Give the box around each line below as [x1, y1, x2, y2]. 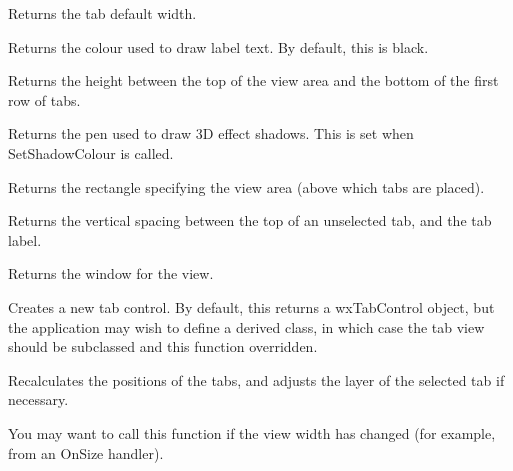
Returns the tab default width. [8, 3, 197, 23]
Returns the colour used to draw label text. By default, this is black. [8, 36, 429, 57]
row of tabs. [8, 89, 81, 110]
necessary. [8, 389, 69, 410]
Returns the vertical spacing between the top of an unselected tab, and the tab [8, 210, 492, 231]
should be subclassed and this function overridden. [8, 336, 318, 357]
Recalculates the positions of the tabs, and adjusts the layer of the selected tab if [8, 369, 505, 390]
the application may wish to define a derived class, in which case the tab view [8, 316, 485, 337]
